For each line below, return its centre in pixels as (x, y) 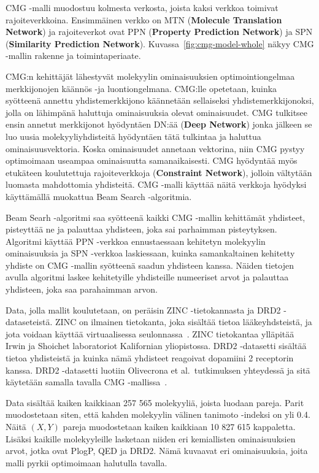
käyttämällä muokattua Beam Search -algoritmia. (99, 196)
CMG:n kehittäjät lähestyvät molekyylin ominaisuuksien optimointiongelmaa (150, 76)
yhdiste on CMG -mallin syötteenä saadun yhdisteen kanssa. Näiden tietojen (150, 265)
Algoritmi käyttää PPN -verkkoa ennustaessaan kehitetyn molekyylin (136, 241)
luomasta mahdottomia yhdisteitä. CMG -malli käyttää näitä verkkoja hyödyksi (156, 184)
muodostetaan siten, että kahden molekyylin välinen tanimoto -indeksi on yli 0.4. (158, 414)
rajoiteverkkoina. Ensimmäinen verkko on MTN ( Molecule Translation (144, 19)
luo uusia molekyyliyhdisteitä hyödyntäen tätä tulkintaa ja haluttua (133, 136)
